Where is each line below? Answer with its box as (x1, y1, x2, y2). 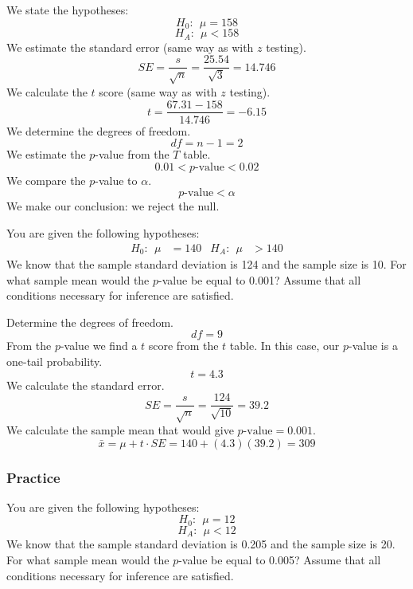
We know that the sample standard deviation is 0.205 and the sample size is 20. (6, 536, 395, 552)
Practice (6, 467, 60, 487)
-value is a (348, 337, 398, 354)
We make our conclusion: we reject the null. (6, 198, 220, 214)
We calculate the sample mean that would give (6, 422, 234, 438)
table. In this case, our (229, 337, 340, 354)
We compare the (6, 171, 86, 188)
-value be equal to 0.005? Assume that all (178, 551, 381, 567)
